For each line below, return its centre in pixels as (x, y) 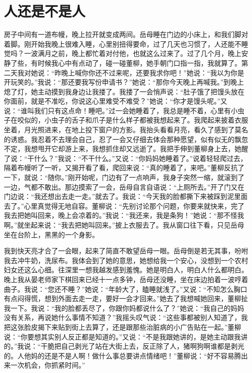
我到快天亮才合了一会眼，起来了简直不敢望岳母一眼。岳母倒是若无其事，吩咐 (126, 251)
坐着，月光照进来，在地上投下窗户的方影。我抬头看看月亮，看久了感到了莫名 (126, 130)
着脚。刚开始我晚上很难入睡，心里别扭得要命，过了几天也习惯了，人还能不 (123, 44)
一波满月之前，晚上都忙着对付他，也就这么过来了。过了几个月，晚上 (133, 53)
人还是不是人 (45, 11)
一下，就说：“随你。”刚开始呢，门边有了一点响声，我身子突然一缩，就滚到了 (124, 177)
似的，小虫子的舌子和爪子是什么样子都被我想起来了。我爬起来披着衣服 (136, 120)
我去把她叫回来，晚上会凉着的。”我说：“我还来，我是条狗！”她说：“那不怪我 (124, 215)
